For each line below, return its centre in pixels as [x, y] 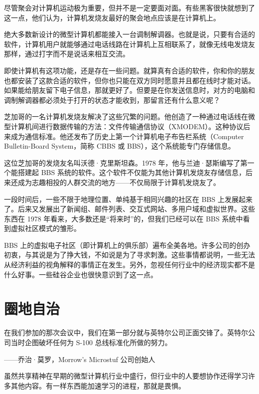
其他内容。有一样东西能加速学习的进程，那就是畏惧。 [98, 385]
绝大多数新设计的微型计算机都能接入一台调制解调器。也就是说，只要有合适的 [129, 34]
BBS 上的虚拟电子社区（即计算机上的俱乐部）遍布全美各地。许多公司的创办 [127, 245]
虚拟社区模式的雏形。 [46, 228]
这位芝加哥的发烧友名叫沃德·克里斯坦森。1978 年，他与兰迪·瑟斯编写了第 [126, 162]
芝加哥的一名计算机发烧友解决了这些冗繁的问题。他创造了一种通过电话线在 [126, 116]
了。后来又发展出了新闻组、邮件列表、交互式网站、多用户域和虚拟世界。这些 [129, 209]
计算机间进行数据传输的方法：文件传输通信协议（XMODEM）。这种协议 [127, 126]
